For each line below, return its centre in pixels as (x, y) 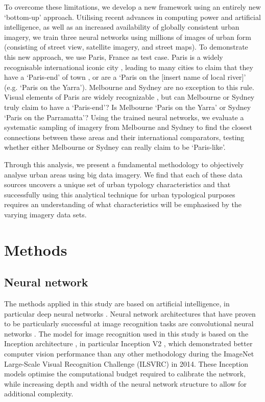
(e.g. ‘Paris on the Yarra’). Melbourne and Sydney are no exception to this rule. (129, 87)
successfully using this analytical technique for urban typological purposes (120, 194)
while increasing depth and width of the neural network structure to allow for (125, 383)
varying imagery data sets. (45, 214)
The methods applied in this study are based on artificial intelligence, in (117, 304)
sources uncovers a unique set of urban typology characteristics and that (117, 184)
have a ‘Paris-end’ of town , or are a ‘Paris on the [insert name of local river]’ (125, 77)
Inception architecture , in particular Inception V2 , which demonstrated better (128, 343)
